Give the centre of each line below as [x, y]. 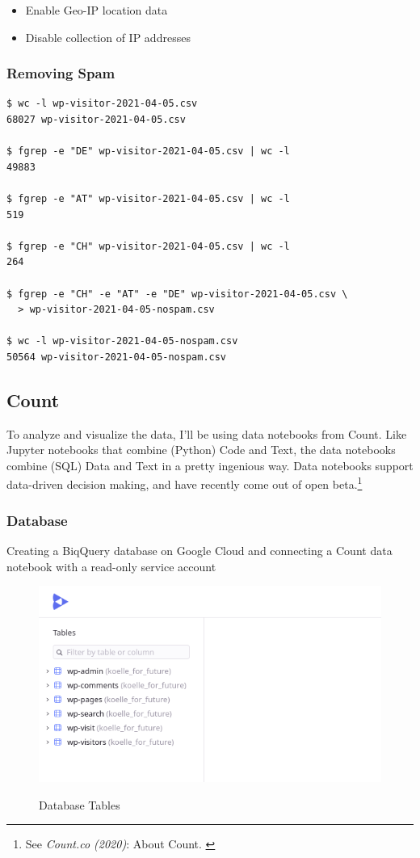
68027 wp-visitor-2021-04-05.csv [96, 120]
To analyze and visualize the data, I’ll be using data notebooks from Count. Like [207, 433]
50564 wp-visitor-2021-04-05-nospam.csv [117, 357]
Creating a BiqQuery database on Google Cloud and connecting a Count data [199, 550]
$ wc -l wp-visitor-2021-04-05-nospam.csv [122, 341]
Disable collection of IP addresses [108, 37]
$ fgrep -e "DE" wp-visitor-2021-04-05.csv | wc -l [148, 151]
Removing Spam [61, 73]
